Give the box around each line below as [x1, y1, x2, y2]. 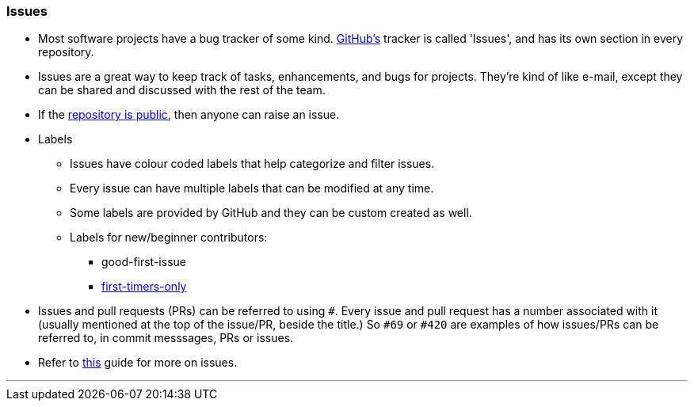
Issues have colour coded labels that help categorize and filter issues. [70, 157, 435, 171]
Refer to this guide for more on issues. [38, 356, 238, 370]
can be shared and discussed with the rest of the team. [38, 83, 326, 97]
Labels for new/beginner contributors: [70, 230, 268, 245]
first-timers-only [101, 280, 187, 294]
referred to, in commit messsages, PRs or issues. [38, 331, 294, 345]
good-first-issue [101, 255, 186, 269]
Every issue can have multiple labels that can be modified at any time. [70, 181, 434, 196]
